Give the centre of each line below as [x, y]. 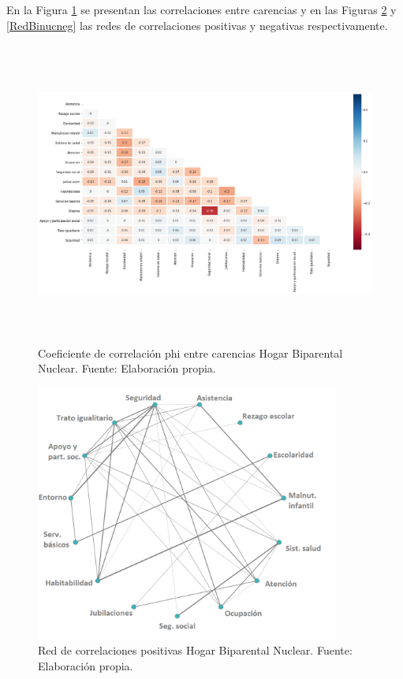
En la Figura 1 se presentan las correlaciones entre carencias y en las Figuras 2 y [201, 9]
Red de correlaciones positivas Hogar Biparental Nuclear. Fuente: [195, 650]
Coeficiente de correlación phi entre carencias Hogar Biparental [190, 352]
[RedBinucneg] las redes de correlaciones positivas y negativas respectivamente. [197, 25]
